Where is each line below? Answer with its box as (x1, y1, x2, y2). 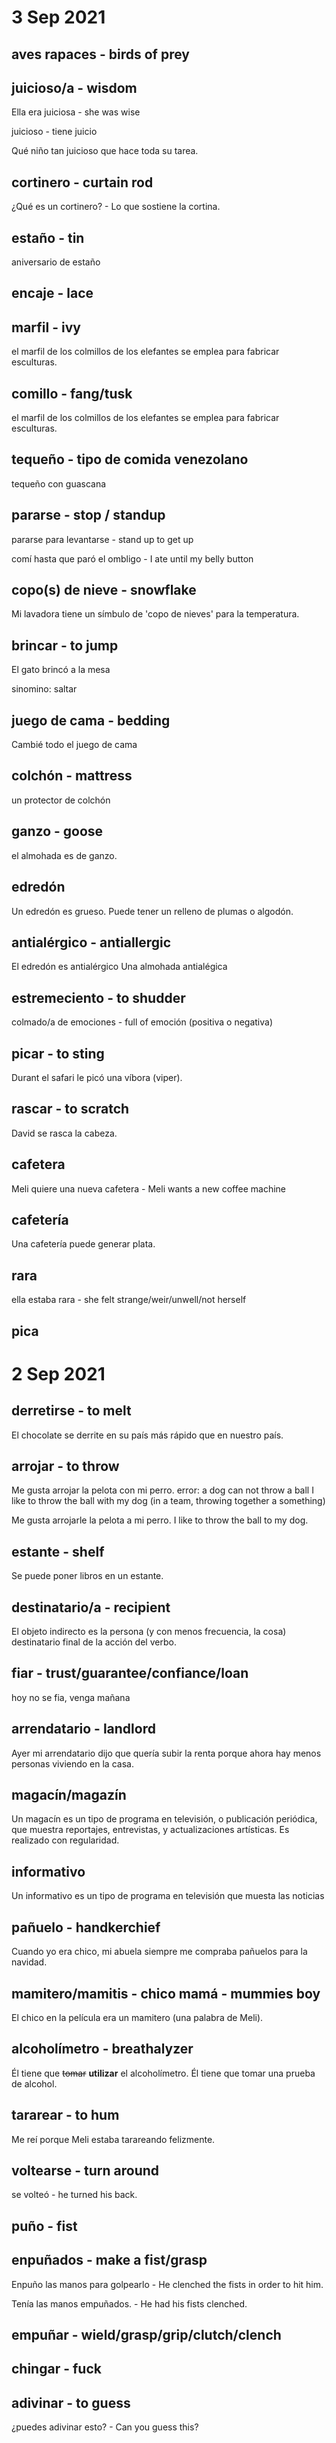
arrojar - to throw (11, 1458, 120, 1475)
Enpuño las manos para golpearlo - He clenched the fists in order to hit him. (11, 2278, 324, 2290)
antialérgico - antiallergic (11, 934, 172, 951)
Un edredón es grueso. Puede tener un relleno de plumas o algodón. (11, 905, 294, 917)
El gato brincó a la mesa (11, 664, 111, 676)
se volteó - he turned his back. (11, 2189, 138, 2201)
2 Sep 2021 (11, 1362, 106, 1385)
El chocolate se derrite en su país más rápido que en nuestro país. (11, 1429, 284, 1441)
